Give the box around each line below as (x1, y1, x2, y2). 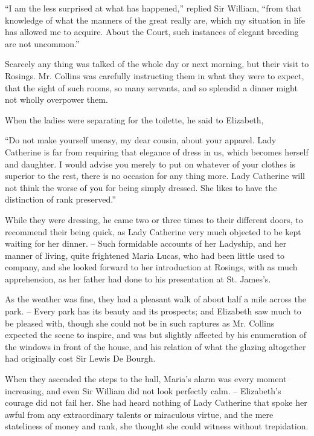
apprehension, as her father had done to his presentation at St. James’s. (5, 272, 271, 285)
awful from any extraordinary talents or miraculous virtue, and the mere (5, 408, 274, 420)
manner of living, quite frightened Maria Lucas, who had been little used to (5, 249, 284, 261)
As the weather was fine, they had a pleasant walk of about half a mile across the (5, 293, 306, 305)
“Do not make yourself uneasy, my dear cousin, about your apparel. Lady (5, 134, 277, 146)
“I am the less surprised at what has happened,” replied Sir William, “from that (5, 2, 301, 14)
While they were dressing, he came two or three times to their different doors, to (5, 213, 303, 226)
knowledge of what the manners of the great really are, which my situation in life (5, 13, 305, 26)
